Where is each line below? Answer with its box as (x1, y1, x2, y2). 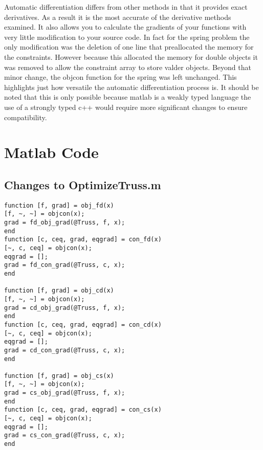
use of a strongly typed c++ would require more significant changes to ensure (4, 101, 248, 112)
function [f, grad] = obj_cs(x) (4, 372, 114, 379)
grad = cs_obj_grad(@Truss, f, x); (4, 389, 125, 397)
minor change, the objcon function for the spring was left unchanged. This (4, 72, 237, 82)
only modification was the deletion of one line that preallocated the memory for (4, 41, 254, 52)
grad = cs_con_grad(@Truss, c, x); (4, 432, 125, 439)
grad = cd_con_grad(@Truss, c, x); (4, 346, 125, 354)
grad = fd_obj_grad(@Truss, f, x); (4, 219, 125, 227)
